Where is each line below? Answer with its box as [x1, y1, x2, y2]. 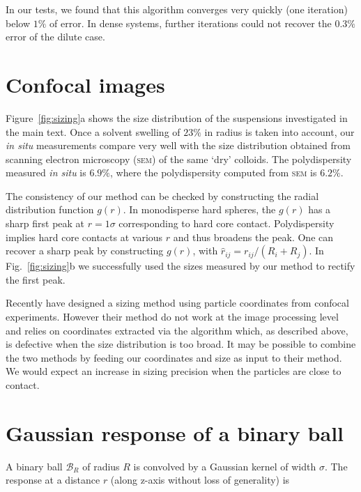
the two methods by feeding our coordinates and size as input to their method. [6, 350, 342, 364]
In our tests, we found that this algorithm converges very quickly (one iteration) [6, 2, 348, 16]
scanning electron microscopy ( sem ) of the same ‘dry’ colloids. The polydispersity [6, 151, 352, 166]
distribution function [6, 202, 94, 217]
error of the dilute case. [6, 29, 105, 44]
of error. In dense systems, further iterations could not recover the [49, 15, 332, 30]
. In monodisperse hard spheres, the [123, 202, 276, 217]
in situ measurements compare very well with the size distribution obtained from [6, 138, 351, 153]
